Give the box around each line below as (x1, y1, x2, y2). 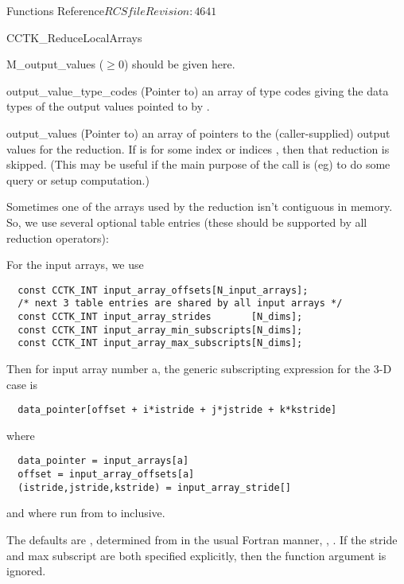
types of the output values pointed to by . (6, 98, 210, 115)
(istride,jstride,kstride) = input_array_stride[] (17, 481, 291, 493)
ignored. (6, 563, 46, 579)
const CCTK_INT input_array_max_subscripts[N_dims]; (17, 337, 303, 349)
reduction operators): (6, 229, 109, 246)
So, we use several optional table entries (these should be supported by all (6, 213, 367, 230)
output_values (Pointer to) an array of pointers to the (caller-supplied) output (6, 124, 390, 141)
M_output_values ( (6, 56, 104, 72)
